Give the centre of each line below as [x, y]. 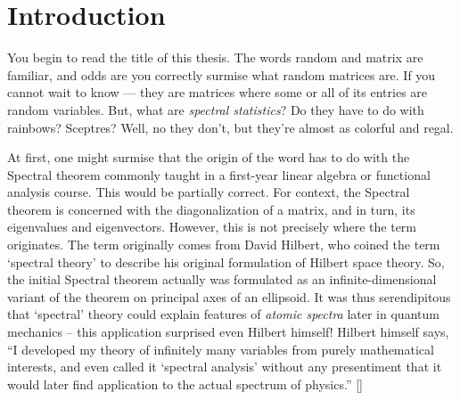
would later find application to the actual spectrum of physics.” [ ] [185, 384]
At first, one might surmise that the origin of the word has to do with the [209, 157]
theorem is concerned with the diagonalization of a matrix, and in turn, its [211, 209]
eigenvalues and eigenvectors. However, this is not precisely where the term [212, 227]
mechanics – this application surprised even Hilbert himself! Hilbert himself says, [228, 332]
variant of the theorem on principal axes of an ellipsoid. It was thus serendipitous [229, 296]
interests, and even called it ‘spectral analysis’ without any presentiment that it [225, 367]
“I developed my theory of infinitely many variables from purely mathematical [221, 349]
